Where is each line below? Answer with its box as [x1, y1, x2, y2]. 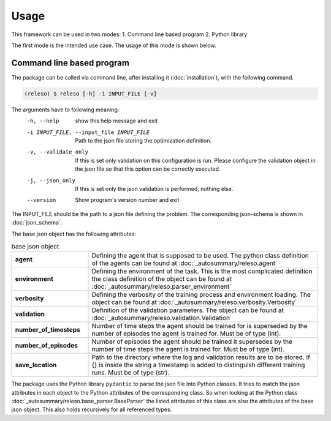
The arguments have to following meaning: [11, 106, 120, 113]
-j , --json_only [26, 177, 76, 184]
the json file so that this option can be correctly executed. [75, 165, 221, 173]
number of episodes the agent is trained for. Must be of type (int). [91, 329, 281, 338]
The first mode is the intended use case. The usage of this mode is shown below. [11, 42, 217, 49]
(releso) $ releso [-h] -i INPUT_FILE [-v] [24, 90, 158, 97]
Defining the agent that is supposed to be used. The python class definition [91, 251, 309, 260]
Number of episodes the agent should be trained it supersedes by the [91, 337, 293, 346]
